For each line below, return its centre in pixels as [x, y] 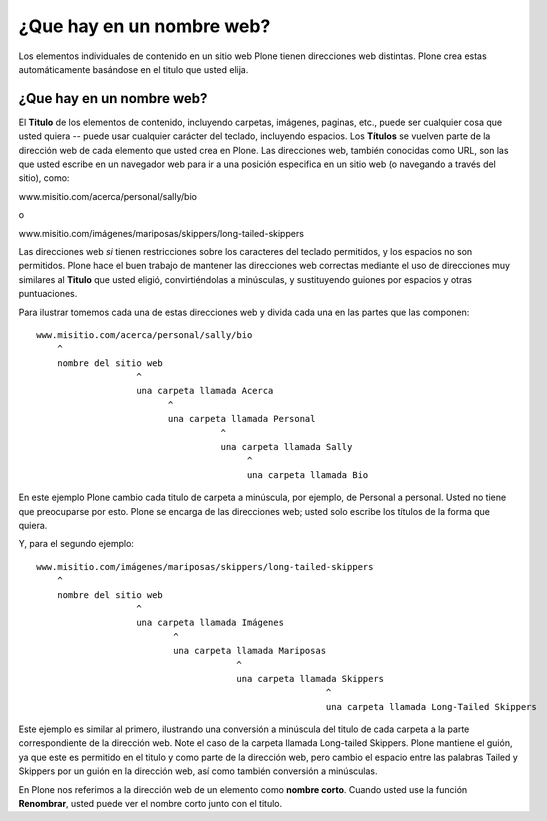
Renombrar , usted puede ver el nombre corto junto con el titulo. [150, 804]
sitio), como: [44, 178]
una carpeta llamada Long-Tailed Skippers [431, 706]
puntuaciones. [48, 294]
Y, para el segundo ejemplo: [76, 544]
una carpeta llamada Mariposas [250, 651]
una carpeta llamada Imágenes [210, 623]
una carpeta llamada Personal [241, 419]
